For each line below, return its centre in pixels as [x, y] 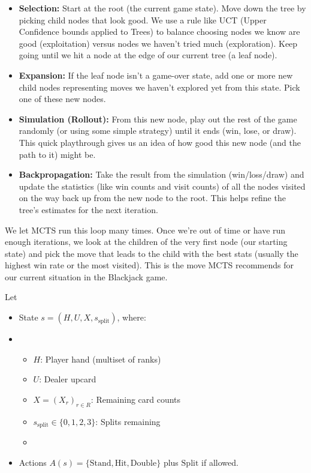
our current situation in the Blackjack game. [86, 276]
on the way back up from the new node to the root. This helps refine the [152, 198]
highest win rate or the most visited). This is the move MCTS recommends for [150, 265]
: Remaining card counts [136, 399]
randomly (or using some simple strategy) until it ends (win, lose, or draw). [158, 131]
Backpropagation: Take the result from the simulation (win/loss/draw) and [161, 174]
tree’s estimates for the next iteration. [88, 209]
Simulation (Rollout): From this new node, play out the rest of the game [158, 119]
